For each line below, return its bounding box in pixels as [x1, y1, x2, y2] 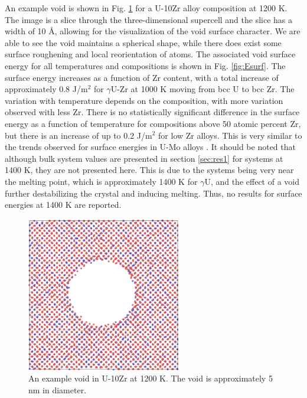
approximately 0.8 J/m [5, 83, 88, 95]
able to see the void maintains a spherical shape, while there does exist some [5, 36, 282, 48]
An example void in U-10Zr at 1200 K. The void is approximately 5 [28, 372, 273, 384]
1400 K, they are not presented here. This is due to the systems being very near [5, 164, 294, 176]
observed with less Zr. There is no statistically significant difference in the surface [5, 106, 300, 118]
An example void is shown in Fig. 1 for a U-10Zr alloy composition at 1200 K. [5, 2, 288, 14]
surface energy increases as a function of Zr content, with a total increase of [5, 71, 279, 83]
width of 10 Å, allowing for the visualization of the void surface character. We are [5, 25, 301, 37]
